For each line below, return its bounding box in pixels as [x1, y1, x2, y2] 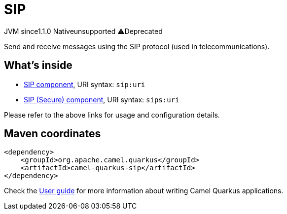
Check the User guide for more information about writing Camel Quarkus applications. [4, 186, 284, 195]
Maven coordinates [4, 127, 101, 140]
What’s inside [4, 59, 72, 72]
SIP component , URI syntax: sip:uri [24, 80, 145, 89]
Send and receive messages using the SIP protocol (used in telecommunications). [4, 42, 270, 51]
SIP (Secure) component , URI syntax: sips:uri [24, 95, 179, 104]
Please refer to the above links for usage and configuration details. [4, 110, 220, 119]
